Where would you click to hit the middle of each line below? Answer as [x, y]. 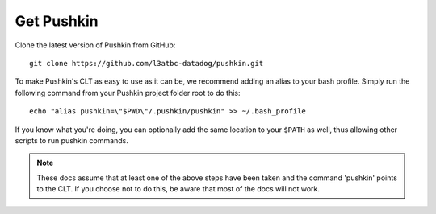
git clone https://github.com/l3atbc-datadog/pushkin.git [147, 63]
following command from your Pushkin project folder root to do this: [128, 93]
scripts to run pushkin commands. [71, 140]
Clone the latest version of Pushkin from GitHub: [95, 45]
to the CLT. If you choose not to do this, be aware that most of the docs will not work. [178, 189]
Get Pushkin [57, 21]
